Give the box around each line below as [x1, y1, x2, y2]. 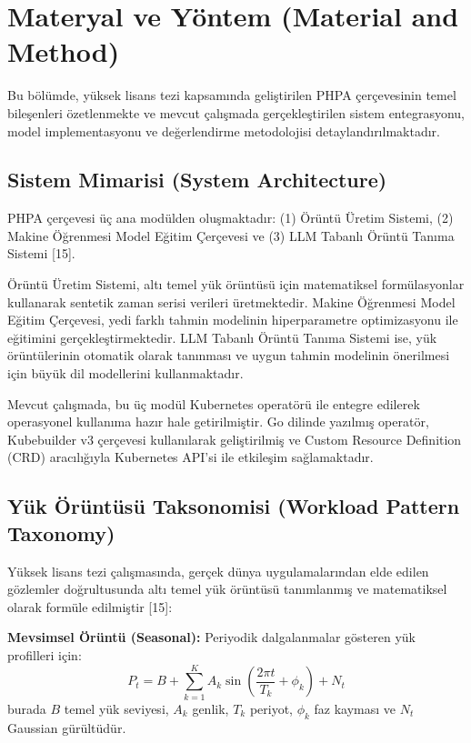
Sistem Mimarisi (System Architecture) [7, 166, 387, 194]
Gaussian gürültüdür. [7, 718, 126, 737]
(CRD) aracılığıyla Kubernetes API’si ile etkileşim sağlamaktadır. [7, 447, 374, 467]
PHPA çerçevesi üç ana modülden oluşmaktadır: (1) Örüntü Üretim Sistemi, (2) [7, 208, 454, 227]
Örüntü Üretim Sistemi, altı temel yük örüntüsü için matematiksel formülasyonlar [7, 275, 465, 294]
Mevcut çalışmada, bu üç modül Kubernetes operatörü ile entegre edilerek [7, 394, 420, 413]
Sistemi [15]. [7, 244, 75, 263]
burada [7, 698, 46, 718]
